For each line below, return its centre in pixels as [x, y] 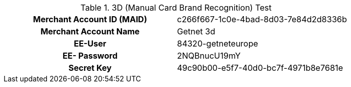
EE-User [90, 43]
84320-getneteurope [218, 43]
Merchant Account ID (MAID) [90, 19]
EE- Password [90, 56]
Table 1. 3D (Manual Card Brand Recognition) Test [176, 8]
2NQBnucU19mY [209, 56]
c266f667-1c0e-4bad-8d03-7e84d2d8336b [262, 19]
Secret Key [90, 68]
